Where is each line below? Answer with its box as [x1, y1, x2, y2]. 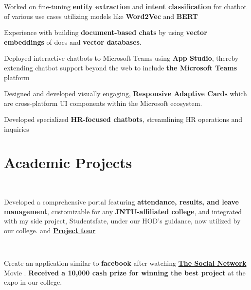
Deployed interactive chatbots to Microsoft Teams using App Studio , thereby [4, 53, 239, 63]
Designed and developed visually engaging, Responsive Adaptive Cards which [4, 88, 247, 99]
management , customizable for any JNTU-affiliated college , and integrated [4, 206, 242, 216]
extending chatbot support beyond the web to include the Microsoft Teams [4, 62, 237, 72]
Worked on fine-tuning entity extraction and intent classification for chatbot [4, 1, 247, 11]
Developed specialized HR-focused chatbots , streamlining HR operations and [4, 114, 242, 124]
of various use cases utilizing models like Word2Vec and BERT [4, 11, 198, 21]
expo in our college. [4, 277, 62, 287]
